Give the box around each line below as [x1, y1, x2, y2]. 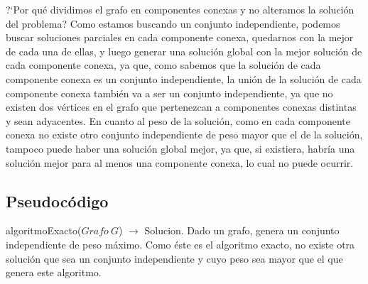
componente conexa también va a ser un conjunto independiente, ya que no [6, 85, 333, 100]
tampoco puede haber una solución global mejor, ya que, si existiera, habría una [6, 141, 355, 155]
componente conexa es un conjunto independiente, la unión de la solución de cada [6, 71, 362, 86]
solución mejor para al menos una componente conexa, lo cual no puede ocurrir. [6, 155, 354, 170]
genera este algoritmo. [6, 265, 102, 280]
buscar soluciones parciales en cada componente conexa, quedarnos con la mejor [6, 30, 354, 45]
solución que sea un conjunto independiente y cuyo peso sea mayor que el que [6, 251, 343, 266]
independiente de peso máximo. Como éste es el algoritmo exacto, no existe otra [6, 236, 355, 251]
